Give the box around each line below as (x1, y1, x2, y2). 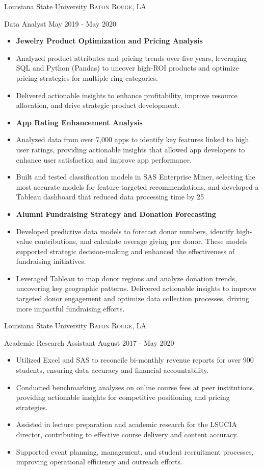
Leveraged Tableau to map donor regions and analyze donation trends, (16, 273, 237, 283)
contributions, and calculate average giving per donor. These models (34, 236, 248, 247)
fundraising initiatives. (16, 256, 86, 266)
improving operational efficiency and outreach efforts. (16, 456, 182, 467)
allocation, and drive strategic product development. (16, 100, 180, 110)
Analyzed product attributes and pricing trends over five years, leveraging (16, 52, 247, 63)
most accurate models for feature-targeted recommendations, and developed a (16, 181, 259, 192)
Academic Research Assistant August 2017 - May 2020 (4, 337, 174, 348)
